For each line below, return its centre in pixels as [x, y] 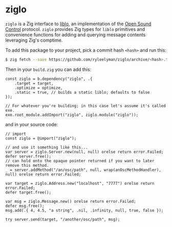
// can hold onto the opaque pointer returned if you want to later [80, 161]
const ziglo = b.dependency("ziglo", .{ [49, 79]
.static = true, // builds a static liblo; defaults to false [82, 92]
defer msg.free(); [25, 206]
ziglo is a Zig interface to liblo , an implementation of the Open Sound [78, 24]
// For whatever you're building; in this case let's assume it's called [86, 106]
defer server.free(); [28, 156]
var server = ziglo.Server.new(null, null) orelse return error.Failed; [84, 152]
